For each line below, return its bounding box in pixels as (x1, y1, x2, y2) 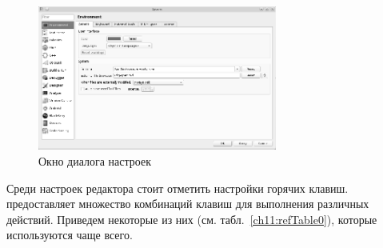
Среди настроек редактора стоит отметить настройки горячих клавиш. (6, 179, 349, 196)
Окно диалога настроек (38, 153, 152, 170)
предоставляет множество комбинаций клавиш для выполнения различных (6, 195, 369, 212)
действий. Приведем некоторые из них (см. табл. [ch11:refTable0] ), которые (6, 210, 377, 227)
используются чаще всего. (6, 226, 133, 243)
